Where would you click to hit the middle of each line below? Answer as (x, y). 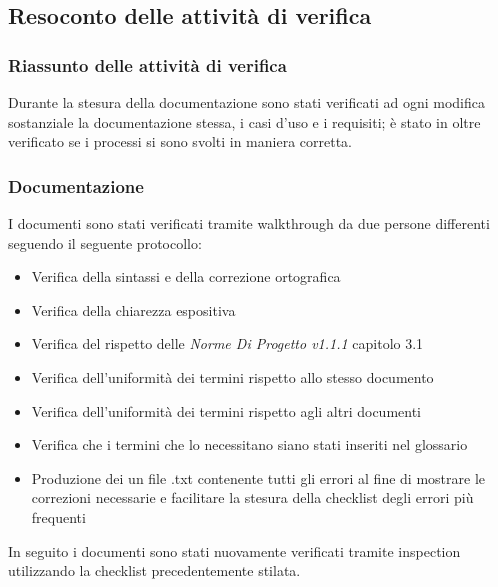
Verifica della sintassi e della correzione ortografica (186, 276)
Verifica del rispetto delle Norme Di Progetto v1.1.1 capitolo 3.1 (227, 343)
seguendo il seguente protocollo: (105, 242)
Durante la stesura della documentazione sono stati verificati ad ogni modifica (247, 102)
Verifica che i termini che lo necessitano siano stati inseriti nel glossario (249, 444)
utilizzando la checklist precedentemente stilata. (154, 570)
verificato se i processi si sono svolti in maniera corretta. (180, 141)
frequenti (58, 516)
